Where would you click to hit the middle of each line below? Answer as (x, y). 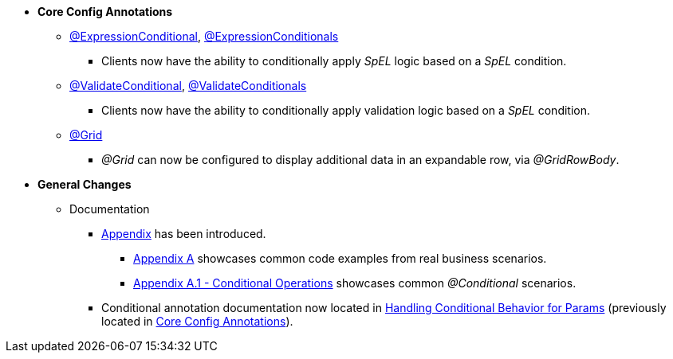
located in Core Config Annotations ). (197, 321)
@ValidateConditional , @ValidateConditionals (188, 86)
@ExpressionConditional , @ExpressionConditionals (204, 36)
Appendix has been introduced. (184, 234)
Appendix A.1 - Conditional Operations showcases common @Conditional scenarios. (355, 283)
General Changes (85, 184)
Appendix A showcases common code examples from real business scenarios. (340, 258)
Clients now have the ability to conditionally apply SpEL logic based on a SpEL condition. (334, 61)
